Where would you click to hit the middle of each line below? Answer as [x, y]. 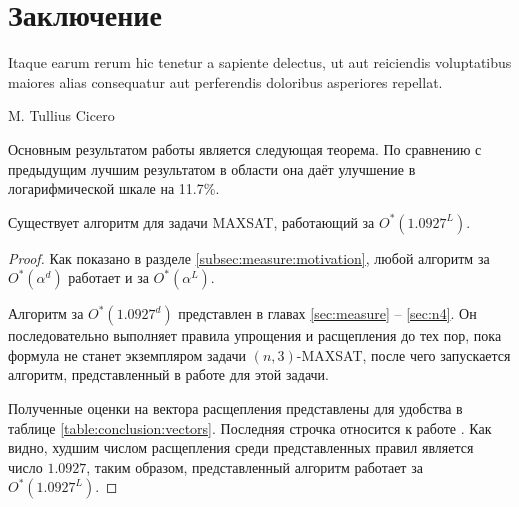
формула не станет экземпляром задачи [127, 354]
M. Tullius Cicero [61, 115]
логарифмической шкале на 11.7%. [114, 188]
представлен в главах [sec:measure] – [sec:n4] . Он [327, 313]
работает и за [108, 277]
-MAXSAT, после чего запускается [403, 354]
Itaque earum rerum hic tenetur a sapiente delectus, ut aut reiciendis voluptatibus [260, 62]
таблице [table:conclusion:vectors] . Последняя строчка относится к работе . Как [250, 427]
